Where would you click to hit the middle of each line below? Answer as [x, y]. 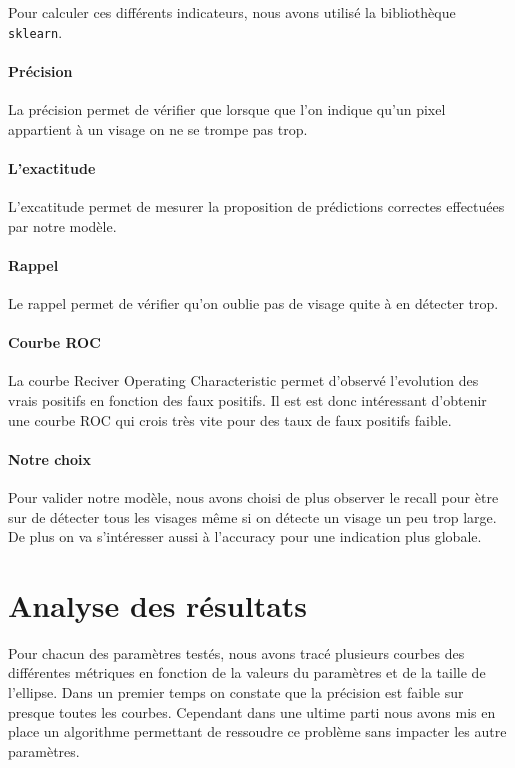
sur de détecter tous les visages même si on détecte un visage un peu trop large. [252, 516]
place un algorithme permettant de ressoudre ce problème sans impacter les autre [257, 731]
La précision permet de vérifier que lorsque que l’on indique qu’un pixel [227, 109]
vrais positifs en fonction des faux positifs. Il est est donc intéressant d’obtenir [247, 400]
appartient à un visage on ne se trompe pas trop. [158, 128]
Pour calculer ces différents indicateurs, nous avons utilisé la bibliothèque [232, 12]
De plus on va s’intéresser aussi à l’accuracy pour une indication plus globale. [245, 536]
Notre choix [49, 458]
